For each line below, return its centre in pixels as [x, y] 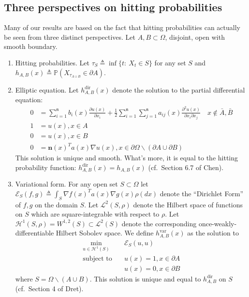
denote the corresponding [159, 223]
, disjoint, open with [195, 37]
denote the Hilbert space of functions [188, 204]
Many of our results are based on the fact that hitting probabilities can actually [122, 27]
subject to [97, 258]
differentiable [35, 233]
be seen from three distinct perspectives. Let [70, 37]
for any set [170, 62]
